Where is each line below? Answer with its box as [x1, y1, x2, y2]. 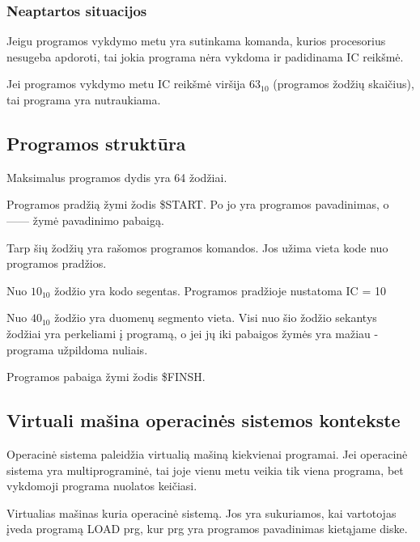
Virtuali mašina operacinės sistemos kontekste [6, 408, 401, 433]
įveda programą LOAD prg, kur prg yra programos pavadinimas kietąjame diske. [6, 520, 408, 537]
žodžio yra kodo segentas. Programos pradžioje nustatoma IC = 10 [54, 282, 386, 299]
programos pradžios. [6, 255, 107, 272]
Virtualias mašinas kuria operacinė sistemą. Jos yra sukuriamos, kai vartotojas [6, 504, 397, 521]
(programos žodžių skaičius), [273, 75, 414, 92]
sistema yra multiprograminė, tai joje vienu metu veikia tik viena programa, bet [6, 461, 404, 478]
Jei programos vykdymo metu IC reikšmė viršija [6, 75, 246, 92]
